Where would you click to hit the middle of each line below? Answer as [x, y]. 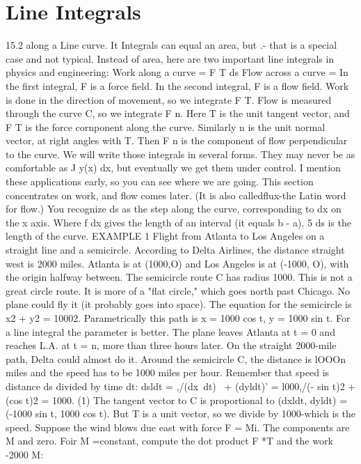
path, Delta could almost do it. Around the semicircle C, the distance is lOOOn [176, 358]
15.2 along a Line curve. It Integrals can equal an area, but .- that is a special [171, 45]
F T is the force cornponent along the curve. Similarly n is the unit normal [166, 126]
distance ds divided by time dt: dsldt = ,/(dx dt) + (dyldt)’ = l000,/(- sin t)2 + [181, 386]
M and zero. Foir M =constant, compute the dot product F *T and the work [169, 441]
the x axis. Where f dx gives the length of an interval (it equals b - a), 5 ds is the [179, 222]
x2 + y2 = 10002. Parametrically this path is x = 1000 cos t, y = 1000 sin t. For [178, 318]
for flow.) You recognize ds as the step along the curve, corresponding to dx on [174, 209]
